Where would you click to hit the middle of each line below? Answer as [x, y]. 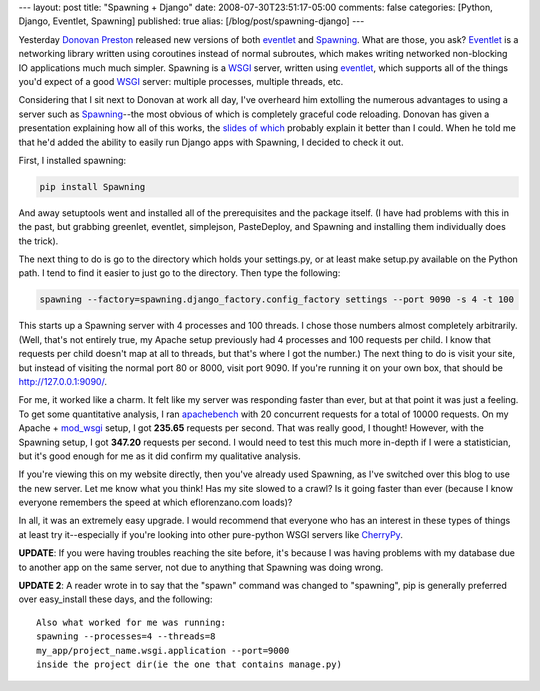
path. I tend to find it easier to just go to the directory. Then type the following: [179, 273]
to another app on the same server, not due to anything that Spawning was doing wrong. [201, 567]
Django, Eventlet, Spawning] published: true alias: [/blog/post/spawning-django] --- [191, 21]
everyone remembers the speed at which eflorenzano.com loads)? [155, 502]
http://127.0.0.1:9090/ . [62, 381]
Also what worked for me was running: [131, 622]
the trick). [38, 241]
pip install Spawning [92, 186]
